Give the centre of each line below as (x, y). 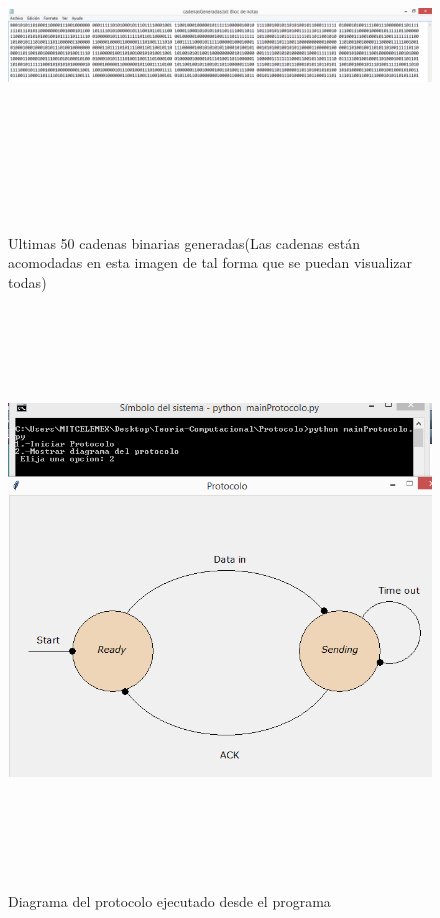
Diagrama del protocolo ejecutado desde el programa (169, 901)
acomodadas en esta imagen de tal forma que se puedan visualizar (210, 262)
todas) (27, 281)
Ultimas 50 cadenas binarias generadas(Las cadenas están (184, 242)
